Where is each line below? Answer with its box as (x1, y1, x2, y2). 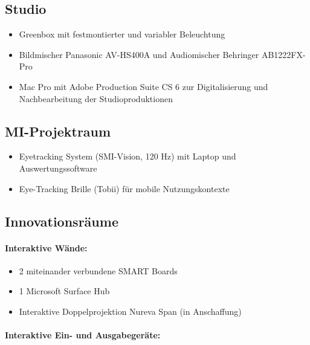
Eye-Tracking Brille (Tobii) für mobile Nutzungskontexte (19, 182, 230, 195)
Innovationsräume (5, 211, 118, 230)
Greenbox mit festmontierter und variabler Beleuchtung (19, 28, 225, 40)
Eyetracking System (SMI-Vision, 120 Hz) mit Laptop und (19, 150, 236, 163)
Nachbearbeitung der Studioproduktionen (19, 92, 173, 105)
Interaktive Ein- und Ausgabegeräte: (5, 329, 161, 341)
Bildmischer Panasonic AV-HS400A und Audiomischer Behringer (19, 48, 259, 60)
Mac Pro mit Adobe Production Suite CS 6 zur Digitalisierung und (19, 80, 268, 92)
